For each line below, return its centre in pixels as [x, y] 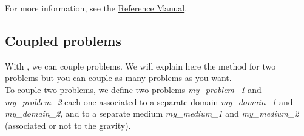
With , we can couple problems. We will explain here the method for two [140, 66]
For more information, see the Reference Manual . [96, 8]
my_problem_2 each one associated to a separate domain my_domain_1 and [149, 101]
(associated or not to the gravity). [68, 125]
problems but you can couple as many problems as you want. [118, 78]
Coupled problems [63, 40]
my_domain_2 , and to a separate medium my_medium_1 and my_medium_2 [152, 113]
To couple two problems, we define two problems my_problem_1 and [133, 89]
